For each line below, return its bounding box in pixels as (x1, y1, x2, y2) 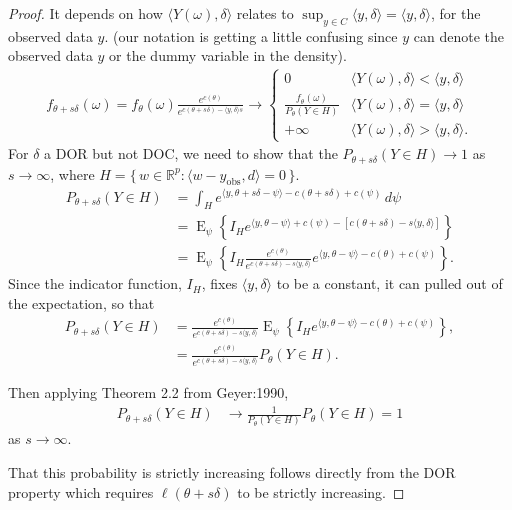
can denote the (413, 25, 504, 46)
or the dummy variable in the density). (109, 45, 347, 66)
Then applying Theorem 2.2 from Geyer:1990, (8, 381, 289, 402)
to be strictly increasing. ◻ (237, 481, 405, 502)
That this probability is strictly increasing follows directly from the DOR (8, 461, 456, 482)
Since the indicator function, (8, 273, 182, 294)
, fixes (201, 273, 238, 294)
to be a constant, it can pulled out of (276, 273, 503, 294)
